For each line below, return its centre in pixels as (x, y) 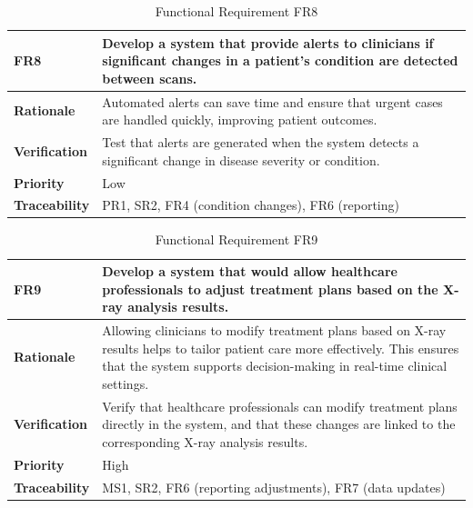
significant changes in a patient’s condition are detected (280, 60)
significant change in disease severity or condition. (241, 159)
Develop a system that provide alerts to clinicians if (268, 42)
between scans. (150, 78)
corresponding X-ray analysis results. (205, 441)
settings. (126, 383)
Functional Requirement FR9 (236, 239)
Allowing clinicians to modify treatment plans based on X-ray (274, 330)
